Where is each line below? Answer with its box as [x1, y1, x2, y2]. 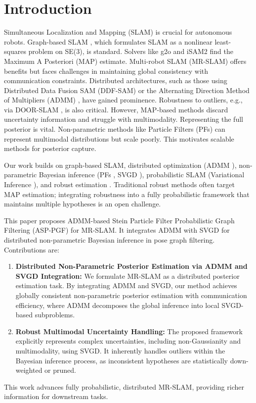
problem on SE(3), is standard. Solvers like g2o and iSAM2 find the [28, 46, 233, 56]
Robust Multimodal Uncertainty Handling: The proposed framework [15, 326, 243, 336]
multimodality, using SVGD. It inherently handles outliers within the [15, 345, 225, 355]
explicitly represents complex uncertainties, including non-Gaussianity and [15, 336, 241, 346]
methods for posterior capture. [4, 143, 96, 153]
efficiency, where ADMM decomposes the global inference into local [15, 300, 219, 310]
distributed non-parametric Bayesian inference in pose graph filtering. [4, 235, 215, 245]
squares [4, 46, 26, 56]
